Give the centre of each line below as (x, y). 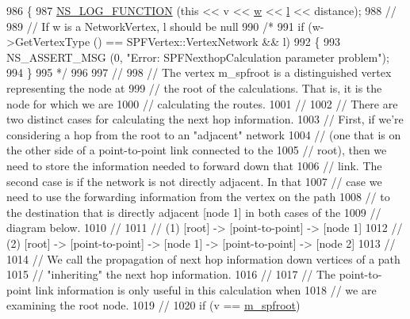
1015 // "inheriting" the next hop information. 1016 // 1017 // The (171, 274)
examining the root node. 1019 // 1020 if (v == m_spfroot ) (153, 305)
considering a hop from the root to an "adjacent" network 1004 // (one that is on (204, 134)
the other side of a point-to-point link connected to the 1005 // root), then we (197, 150)
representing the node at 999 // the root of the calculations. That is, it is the (194, 87)
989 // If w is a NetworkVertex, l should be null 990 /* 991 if (155, 26)
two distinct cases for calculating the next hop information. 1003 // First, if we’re (205, 119)
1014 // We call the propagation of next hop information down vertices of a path (203, 258)
